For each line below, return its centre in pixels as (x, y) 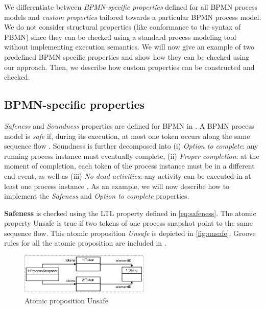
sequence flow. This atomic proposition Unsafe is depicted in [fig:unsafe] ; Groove (130, 233)
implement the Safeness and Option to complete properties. (97, 196)
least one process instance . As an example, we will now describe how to (117, 186)
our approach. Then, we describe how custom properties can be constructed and (129, 67)
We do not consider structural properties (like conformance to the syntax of (123, 27)
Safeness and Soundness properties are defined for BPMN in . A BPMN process (129, 125)
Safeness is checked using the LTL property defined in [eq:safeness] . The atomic (130, 213)
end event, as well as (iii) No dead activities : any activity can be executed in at (128, 175)
